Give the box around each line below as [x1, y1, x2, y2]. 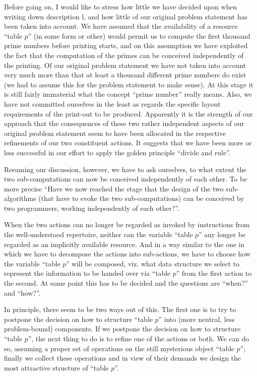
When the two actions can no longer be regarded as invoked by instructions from [4, 219, 250, 230]
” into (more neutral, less [158, 313, 235, 324]
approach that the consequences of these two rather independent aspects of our [4, 118, 244, 128]
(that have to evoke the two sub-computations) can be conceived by [38, 193, 245, 203]
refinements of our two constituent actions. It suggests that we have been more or [4, 137, 252, 148]
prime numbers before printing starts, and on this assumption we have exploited [4, 40, 248, 51]
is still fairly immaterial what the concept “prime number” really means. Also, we [4, 89, 252, 99]
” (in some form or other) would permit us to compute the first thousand [28, 30, 251, 41]
